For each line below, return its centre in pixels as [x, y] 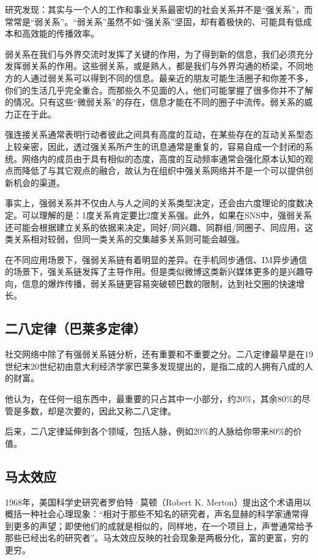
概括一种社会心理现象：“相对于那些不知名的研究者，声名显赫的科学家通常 [153, 514]
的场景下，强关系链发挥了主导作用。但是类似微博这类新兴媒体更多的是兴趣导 [159, 271]
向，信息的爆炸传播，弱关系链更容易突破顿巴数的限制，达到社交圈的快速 [150, 283]
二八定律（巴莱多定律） [76, 328]
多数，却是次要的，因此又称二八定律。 [99, 410]
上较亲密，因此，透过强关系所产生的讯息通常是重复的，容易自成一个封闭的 [155, 146]
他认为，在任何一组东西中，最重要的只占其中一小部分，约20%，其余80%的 [153, 399]
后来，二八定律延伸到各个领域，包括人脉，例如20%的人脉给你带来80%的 [149, 431]
